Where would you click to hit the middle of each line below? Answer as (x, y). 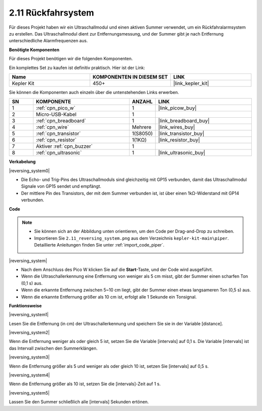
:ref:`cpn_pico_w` (56, 108)
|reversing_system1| (29, 315)
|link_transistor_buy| (181, 134)
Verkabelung (22, 162)
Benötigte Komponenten (34, 50)
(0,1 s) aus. (32, 283)
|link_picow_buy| (177, 108)
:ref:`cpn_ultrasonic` (59, 153)
